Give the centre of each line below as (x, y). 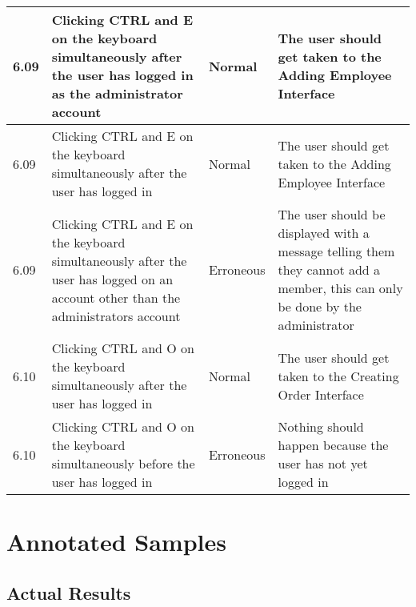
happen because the (333, 445)
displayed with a (324, 233)
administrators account (116, 316)
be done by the (320, 306)
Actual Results (69, 592)
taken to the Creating (338, 376)
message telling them (336, 251)
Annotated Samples (116, 542)
